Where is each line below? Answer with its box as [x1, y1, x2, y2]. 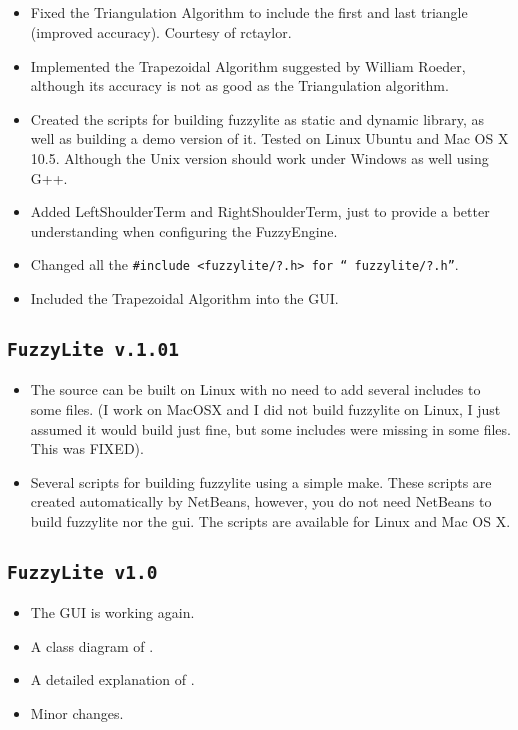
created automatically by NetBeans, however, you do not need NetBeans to [30, 491, 492, 512]
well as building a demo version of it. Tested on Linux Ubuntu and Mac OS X [30, 128, 509, 149]
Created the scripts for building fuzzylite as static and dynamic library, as [30, 108, 485, 129]
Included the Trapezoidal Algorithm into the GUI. [30, 287, 339, 308]
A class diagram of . [30, 635, 154, 656]
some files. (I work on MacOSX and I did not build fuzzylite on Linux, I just [30, 398, 501, 419]
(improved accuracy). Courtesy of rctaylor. [30, 21, 292, 42]
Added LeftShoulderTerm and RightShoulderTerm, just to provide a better [30, 201, 490, 222]
